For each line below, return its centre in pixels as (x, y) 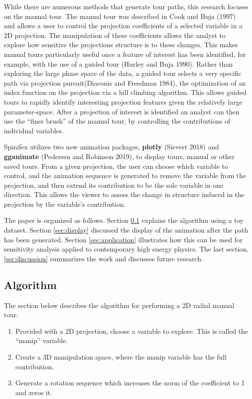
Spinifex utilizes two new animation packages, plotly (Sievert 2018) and (112, 147)
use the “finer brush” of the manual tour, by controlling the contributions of (117, 121)
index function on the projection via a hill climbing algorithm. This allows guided (125, 92)
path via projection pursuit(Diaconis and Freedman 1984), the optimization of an (125, 82)
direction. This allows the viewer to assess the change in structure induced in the (124, 194)
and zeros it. (34, 392)
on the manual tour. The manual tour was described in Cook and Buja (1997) (120, 16)
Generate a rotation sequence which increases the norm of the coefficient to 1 (130, 383)
